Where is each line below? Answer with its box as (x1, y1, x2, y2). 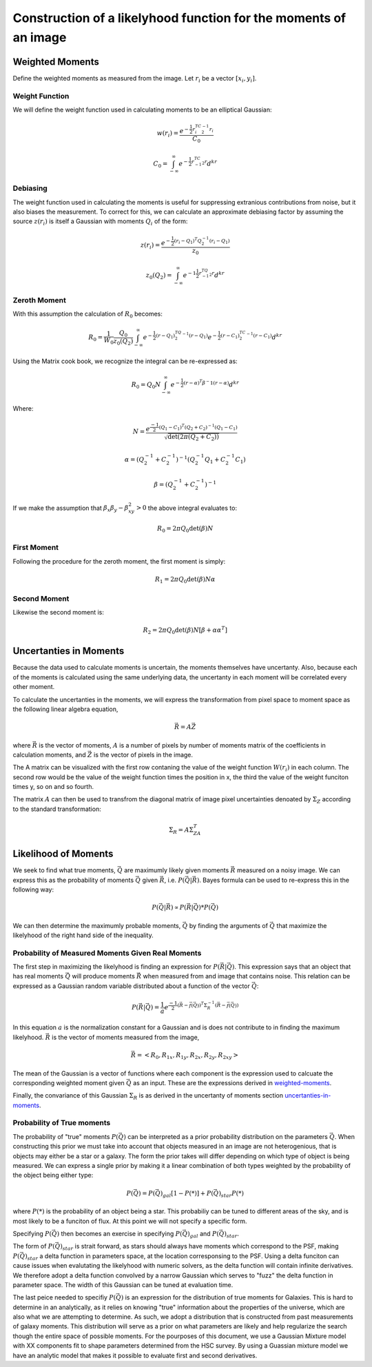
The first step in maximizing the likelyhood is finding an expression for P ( (12, 963, 220, 971)
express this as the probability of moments (12, 876, 134, 884)
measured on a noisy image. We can (236, 866, 340, 874)
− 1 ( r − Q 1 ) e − (182, 331, 217, 341)
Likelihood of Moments (12, 848, 114, 860)
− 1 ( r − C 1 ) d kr (247, 331, 282, 341)
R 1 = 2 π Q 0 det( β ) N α (154, 575, 216, 585)
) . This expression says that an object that (231, 963, 351, 971)
